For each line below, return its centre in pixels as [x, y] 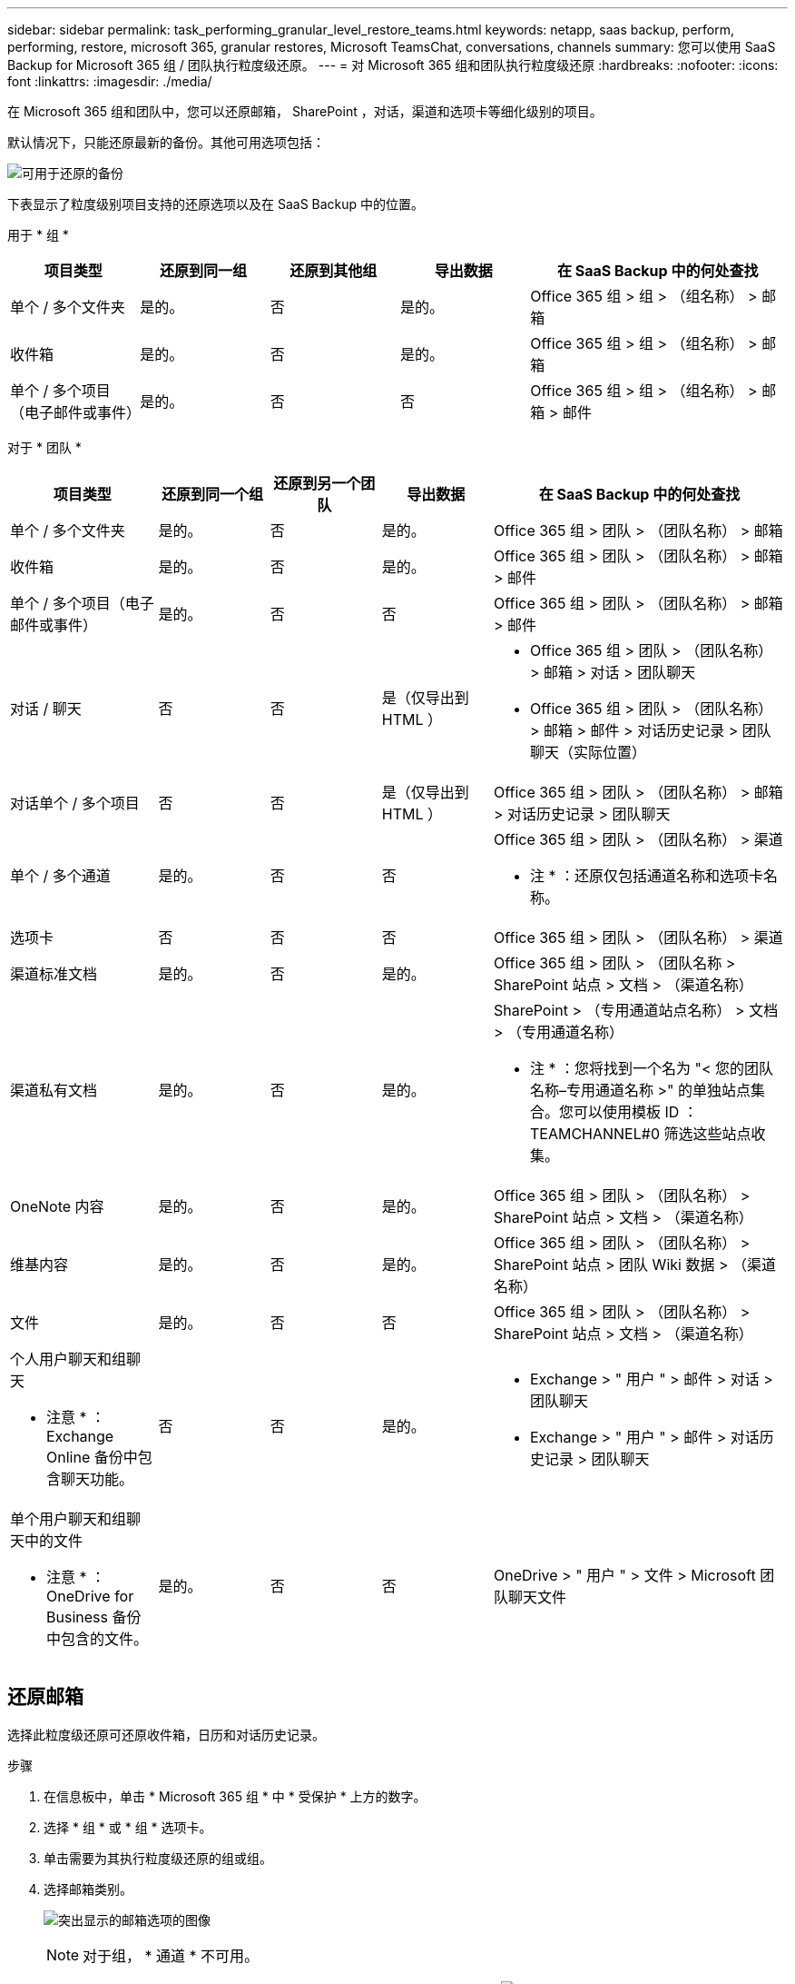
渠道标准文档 [54, 974]
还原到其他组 [334, 271]
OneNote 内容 [57, 1206]
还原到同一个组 [213, 494]
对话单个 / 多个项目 [75, 803]
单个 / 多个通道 [60, 876]
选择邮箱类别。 [88, 1889]
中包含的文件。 [98, 1639]
